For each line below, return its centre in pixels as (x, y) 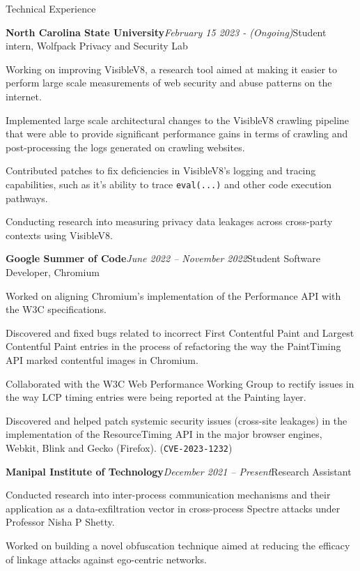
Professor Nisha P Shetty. (60, 522)
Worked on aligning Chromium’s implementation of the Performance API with (173, 295)
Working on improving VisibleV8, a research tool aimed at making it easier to (172, 69)
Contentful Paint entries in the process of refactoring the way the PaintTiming (173, 346)
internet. (24, 96)
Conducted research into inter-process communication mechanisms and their (168, 495)
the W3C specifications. (56, 309)
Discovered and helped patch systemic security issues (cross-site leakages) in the (177, 420)
